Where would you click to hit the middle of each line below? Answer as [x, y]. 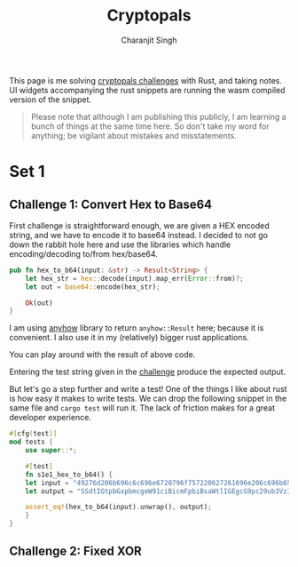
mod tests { [31, 442]
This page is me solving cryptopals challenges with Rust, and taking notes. [145, 80]
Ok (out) [39, 303]
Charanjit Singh [149, 40]
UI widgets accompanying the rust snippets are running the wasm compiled [147, 90]
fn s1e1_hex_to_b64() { [69, 475]
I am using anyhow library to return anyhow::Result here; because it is [137, 328]
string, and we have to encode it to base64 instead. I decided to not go [139, 235]
